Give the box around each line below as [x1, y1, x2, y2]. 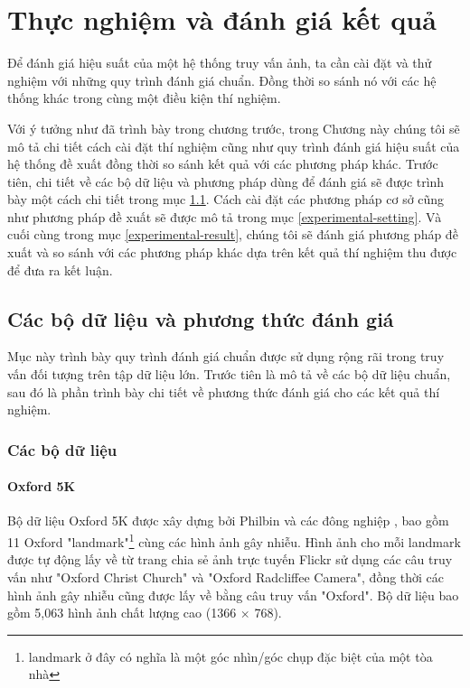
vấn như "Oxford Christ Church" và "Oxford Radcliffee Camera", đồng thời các [7, 567, 445, 586]
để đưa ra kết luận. [7, 260, 113, 279]
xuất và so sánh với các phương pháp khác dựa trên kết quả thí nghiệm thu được [7, 243, 457, 262]
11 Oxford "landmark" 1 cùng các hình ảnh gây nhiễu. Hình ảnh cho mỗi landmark [7, 530, 461, 551]
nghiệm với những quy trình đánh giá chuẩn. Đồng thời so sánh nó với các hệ [7, 70, 437, 89]
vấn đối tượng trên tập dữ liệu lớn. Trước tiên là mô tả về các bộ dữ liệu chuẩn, [7, 365, 451, 384]
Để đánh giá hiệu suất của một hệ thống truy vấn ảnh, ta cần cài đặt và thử [7, 53, 432, 72]
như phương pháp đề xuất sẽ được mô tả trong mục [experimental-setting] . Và [7, 207, 442, 226]
